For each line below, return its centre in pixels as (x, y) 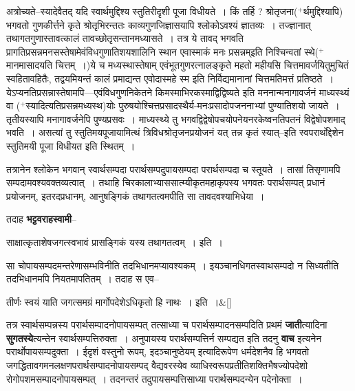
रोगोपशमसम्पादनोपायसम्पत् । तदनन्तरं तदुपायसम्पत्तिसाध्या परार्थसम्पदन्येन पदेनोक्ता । (154, 378)
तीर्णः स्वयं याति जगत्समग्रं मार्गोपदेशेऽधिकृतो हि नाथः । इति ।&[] (119, 301)
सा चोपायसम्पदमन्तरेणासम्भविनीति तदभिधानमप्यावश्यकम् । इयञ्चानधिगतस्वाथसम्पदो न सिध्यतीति (173, 265)
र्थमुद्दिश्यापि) (323, 11)
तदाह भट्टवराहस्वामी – (41, 219)
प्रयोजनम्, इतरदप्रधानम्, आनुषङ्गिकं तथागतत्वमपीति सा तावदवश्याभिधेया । (136, 195)
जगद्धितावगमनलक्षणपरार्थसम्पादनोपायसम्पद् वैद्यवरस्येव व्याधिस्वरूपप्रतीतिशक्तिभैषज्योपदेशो (157, 365)
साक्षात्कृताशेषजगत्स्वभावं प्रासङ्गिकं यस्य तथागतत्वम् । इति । (115, 242)
